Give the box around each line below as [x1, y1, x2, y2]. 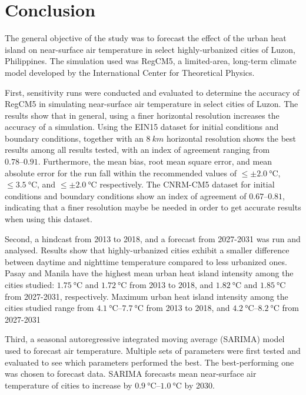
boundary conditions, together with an [5, 132, 144, 144]
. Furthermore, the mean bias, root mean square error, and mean [38, 155, 272, 168]
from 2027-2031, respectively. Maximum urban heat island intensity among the [5, 290, 288, 302]
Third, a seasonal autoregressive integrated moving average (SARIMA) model [5, 333, 285, 345]
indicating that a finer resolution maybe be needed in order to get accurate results [5, 201, 301, 213]
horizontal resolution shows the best [166, 132, 297, 144]
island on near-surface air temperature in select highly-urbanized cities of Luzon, [5, 43, 295, 55]
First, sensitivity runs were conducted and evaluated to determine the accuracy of [5, 86, 300, 98]
